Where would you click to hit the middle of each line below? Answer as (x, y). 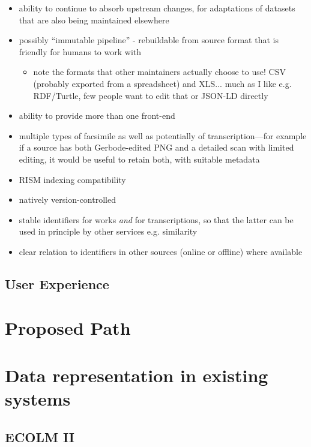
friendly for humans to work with (80, 51)
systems (38, 399)
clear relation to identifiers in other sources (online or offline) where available (161, 251)
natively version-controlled (67, 199)
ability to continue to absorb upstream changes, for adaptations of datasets (157, 8)
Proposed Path (68, 328)
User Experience (57, 283)
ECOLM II (40, 436)
